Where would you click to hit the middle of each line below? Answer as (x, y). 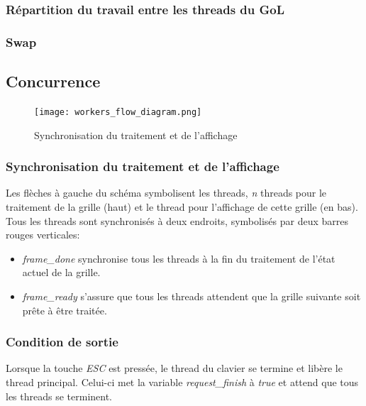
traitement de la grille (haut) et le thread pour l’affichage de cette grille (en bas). (182, 206)
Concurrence (53, 81)
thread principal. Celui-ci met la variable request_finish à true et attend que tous (182, 382)
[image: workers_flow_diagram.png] (118, 112)
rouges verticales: (43, 235)
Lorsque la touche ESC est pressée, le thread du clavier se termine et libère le (174, 368)
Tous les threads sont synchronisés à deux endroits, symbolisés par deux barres (177, 220)
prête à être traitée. (65, 310)
